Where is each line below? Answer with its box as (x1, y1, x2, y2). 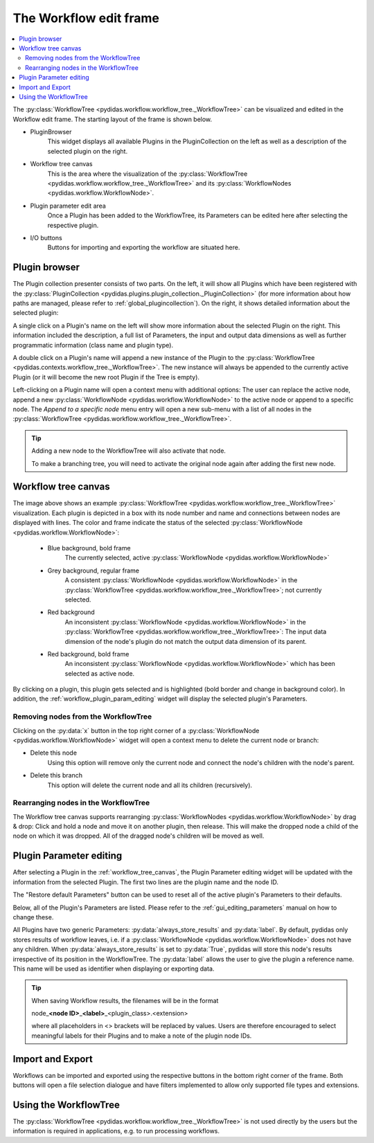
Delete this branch (30, 771, 83, 780)
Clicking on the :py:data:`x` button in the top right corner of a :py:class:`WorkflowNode (12, 726, 260, 735)
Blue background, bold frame (47, 543, 131, 552)
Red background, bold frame (47, 649, 130, 658)
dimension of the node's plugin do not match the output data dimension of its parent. (64, 637, 308, 645)
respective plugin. (47, 221, 99, 229)
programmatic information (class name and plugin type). (12, 341, 173, 349)
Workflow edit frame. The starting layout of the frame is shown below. (12, 115, 213, 123)
